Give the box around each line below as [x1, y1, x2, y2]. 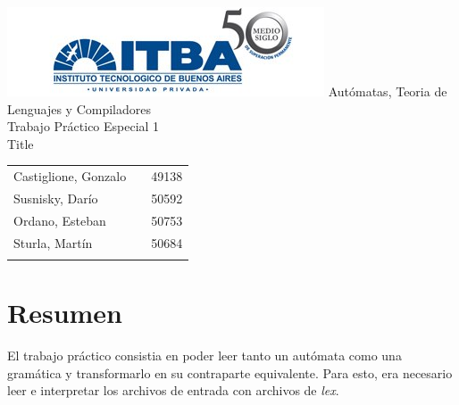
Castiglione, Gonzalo [13, 167, 127, 186]
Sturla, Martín [13, 233, 93, 252]
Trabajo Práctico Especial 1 [7, 117, 160, 136]
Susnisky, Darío [13, 188, 98, 207]
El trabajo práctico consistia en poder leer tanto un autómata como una [7, 346, 402, 365]
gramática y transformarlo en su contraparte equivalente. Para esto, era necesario [7, 363, 453, 382]
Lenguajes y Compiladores [7, 99, 151, 118]
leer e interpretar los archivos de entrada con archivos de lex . [7, 381, 339, 400]
